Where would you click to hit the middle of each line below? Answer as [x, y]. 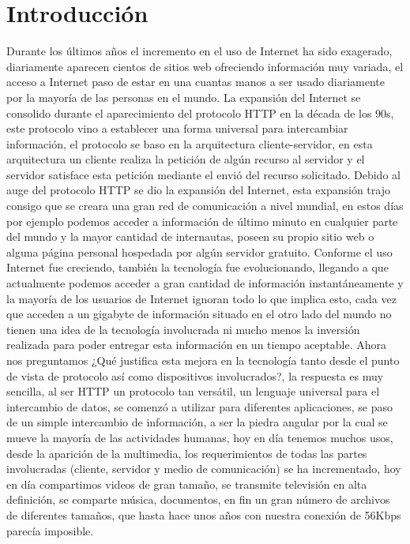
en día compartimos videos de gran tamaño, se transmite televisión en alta [187, 484]
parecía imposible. [50, 530]
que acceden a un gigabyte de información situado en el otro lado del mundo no [199, 314]
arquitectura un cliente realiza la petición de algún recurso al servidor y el [186, 159]
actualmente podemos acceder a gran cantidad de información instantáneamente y [205, 283]
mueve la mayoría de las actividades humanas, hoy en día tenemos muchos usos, [200, 437]
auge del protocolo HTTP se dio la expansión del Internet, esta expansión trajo [198, 190]
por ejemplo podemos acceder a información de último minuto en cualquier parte [202, 221]
